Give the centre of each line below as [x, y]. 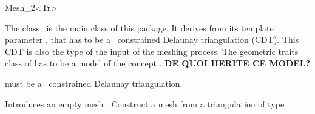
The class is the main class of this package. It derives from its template [139, 27]
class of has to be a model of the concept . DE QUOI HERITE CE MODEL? [158, 63]
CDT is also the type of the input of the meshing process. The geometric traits [152, 51]
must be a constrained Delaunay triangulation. [94, 83]
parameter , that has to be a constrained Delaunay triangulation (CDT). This [152, 40]
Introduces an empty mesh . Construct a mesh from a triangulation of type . [147, 103]
